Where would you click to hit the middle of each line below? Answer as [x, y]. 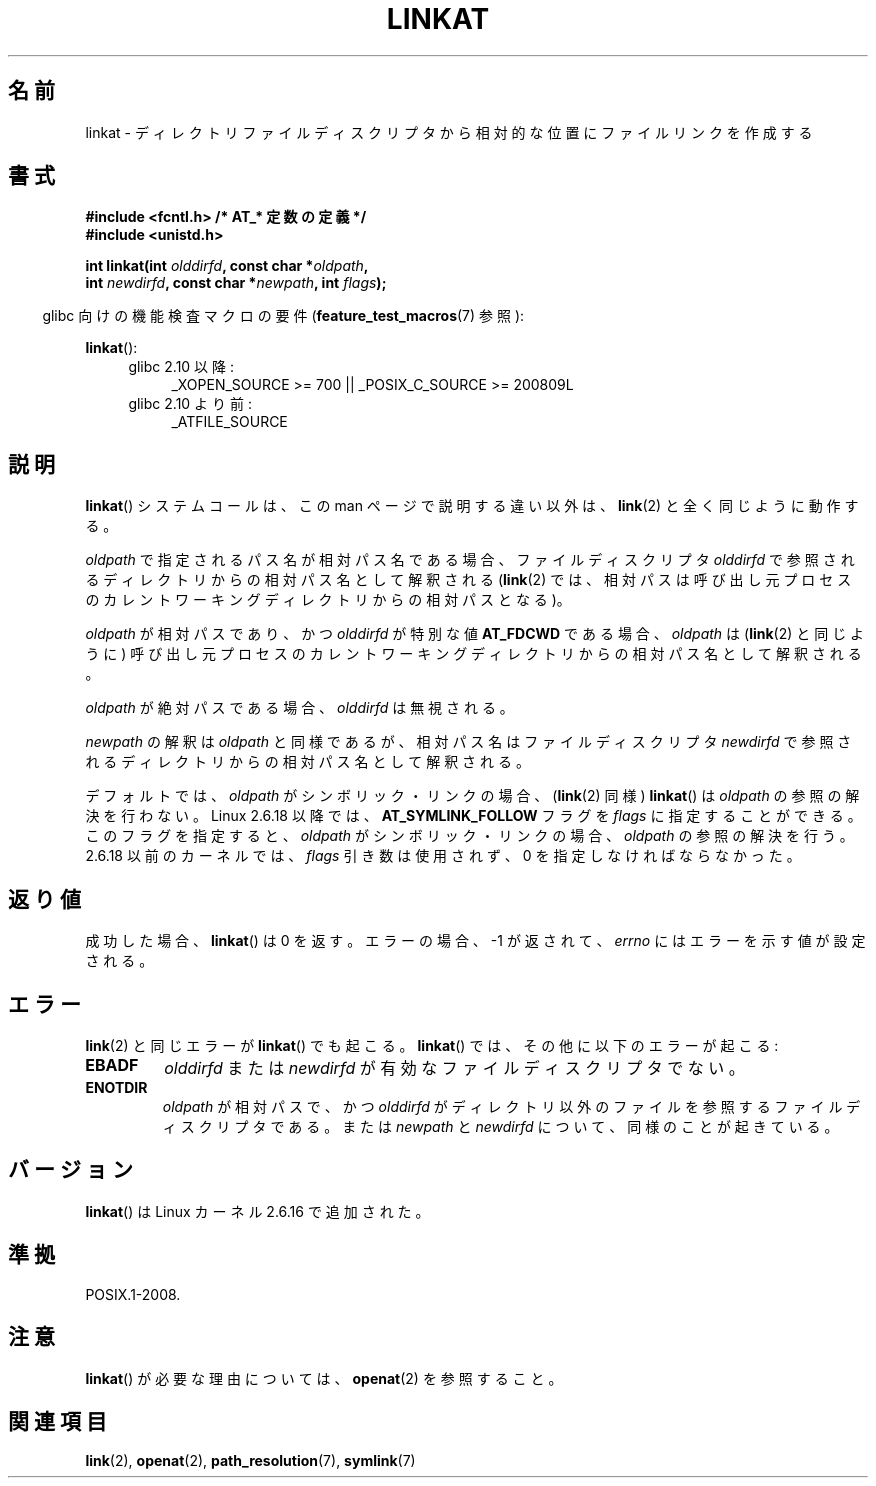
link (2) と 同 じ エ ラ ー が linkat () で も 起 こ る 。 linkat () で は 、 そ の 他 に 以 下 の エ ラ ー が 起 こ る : [432, 1045]
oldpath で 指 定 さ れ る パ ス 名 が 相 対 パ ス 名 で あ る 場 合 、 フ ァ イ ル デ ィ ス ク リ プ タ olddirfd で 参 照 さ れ [470, 560]
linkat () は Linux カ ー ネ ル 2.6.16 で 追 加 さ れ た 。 [257, 1211]
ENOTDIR [116, 1087]
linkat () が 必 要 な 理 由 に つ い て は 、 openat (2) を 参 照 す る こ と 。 [324, 1378]
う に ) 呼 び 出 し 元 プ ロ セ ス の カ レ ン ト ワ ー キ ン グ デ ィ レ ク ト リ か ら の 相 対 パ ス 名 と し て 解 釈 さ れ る [473, 654]
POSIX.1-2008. [133, 1294]
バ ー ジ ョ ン [70, 1170]
